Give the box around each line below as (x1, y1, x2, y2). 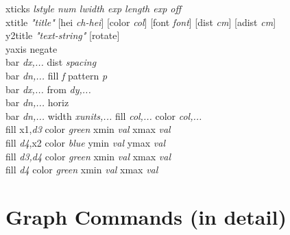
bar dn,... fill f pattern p (5, 68, 108, 82)
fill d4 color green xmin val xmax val (5, 162, 158, 177)
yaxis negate (5, 41, 58, 55)
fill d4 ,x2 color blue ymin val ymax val (5, 135, 165, 149)
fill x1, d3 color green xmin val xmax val (5, 122, 171, 136)
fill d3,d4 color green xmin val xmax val (5, 149, 171, 163)
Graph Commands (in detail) (5, 202, 287, 230)
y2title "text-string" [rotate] (5, 28, 120, 42)
